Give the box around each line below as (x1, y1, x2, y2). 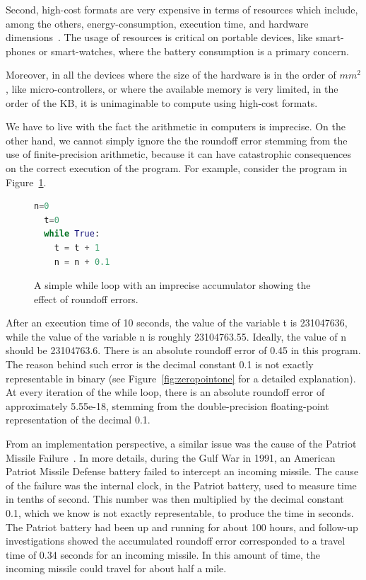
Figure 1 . (6, 174, 47, 189)
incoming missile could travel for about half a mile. (6, 561, 227, 576)
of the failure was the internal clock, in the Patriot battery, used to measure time (6, 477, 357, 492)
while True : (44, 229, 100, 239)
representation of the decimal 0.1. (6, 412, 150, 427)
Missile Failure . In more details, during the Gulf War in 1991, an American (6, 450, 336, 465)
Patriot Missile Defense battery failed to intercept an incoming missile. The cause (6, 464, 359, 479)
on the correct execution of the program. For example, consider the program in (6, 160, 348, 175)
